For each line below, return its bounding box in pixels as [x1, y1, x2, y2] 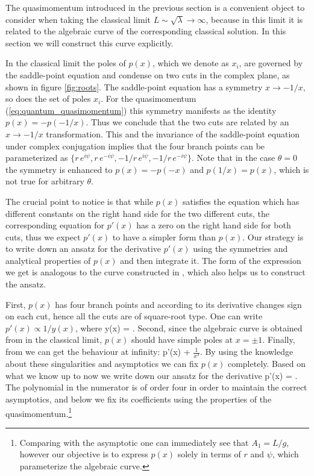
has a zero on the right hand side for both [136, 219, 291, 231]
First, [5, 298, 26, 310]
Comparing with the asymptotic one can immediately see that [19, 436, 249, 448]
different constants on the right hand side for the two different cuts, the [5, 207, 269, 219]
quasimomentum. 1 [5, 405, 72, 419]
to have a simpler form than [112, 230, 216, 243]
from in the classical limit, [5, 333, 102, 346]
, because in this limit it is [206, 13, 303, 25]
